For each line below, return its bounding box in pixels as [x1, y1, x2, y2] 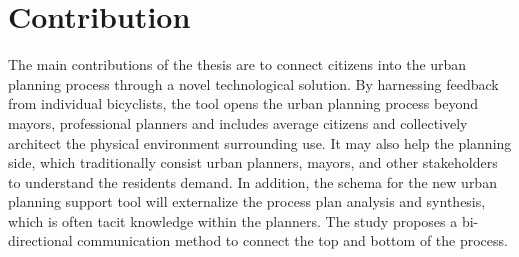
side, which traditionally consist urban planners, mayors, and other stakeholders [8, 152, 498, 173]
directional [8, 230, 73, 251]
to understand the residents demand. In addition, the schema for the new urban [8, 171, 497, 192]
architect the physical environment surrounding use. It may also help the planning [8, 132, 512, 153]
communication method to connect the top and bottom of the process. [77, 230, 508, 251]
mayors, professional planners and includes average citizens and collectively [8, 112, 468, 133]
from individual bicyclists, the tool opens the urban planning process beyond [8, 93, 478, 114]
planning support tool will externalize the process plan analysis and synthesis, [8, 191, 486, 212]
